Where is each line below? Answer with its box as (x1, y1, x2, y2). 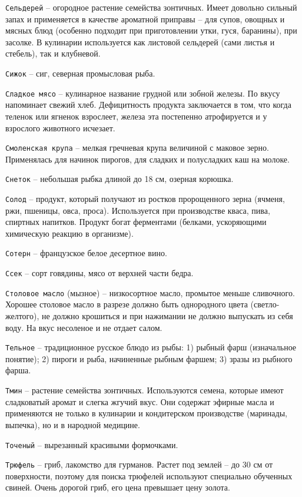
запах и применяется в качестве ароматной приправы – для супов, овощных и (5, 12, 285, 25)
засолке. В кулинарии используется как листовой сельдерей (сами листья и (5, 35, 275, 48)
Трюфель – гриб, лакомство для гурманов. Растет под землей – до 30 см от (5, 458, 273, 471)
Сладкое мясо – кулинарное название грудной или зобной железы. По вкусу (5, 87, 280, 99)
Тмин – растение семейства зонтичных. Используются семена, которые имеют (5, 384, 284, 396)
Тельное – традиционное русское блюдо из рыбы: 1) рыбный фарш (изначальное (5, 341, 297, 353)
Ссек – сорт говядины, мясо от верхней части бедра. (5, 267, 194, 279)
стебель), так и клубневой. (5, 47, 101, 59)
